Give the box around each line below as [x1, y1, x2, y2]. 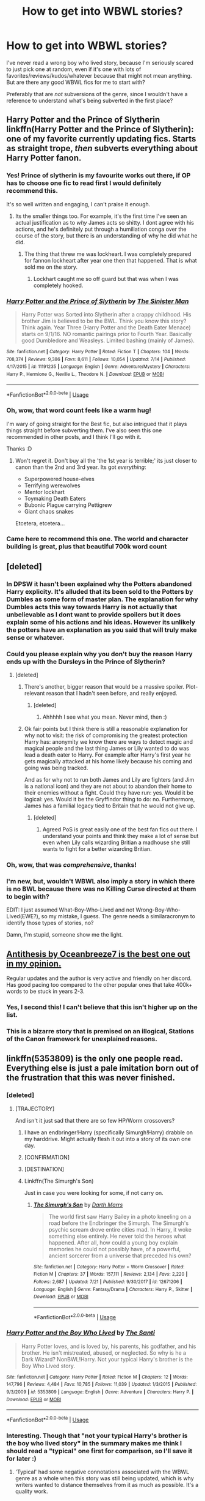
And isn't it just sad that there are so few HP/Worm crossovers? [15, 1117, 175, 1124]
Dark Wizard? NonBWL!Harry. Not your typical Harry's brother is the [21, 1355, 193, 1363]
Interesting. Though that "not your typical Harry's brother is [6, 1431, 188, 1440]
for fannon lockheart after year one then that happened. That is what [24, 256, 197, 264]
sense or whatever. [6, 633, 65, 642]
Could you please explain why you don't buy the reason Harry [6, 649, 193, 658]
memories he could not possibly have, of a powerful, [48, 1245, 181, 1252]
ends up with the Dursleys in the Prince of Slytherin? [6, 657, 166, 665]
